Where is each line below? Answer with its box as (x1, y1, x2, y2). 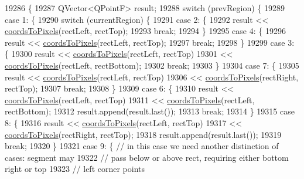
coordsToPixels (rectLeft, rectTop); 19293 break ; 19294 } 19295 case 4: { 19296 (5, 25, 286, 37)
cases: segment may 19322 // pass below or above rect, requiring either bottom (5, 151, 289, 163)
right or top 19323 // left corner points (5, 163, 145, 175)
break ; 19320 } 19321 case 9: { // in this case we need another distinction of (5, 140, 279, 152)
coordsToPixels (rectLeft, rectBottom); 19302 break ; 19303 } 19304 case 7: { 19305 (5, 59, 299, 71)
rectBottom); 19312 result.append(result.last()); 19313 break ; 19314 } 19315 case (5, 105, 295, 117)
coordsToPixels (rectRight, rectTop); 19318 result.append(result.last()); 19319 (5, 128, 282, 140)
